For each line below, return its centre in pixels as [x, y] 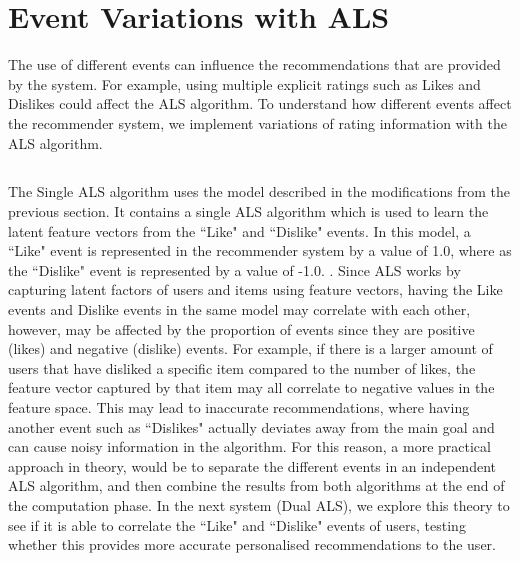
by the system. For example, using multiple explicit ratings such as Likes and [244, 83]
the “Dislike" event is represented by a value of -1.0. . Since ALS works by [234, 269]
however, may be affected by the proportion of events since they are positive [241, 328]
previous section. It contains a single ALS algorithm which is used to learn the [248, 211]
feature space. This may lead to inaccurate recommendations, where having [239, 407]
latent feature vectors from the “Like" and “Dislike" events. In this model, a [239, 230]
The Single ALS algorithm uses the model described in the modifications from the [259, 191]
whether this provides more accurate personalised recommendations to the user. [252, 544]
